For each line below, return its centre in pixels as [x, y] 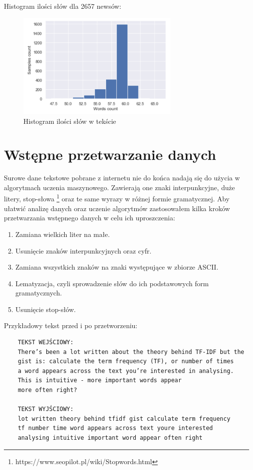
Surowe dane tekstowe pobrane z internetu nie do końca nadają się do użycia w [122, 178]
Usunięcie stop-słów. [45, 309]
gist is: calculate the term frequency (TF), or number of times [126, 362]
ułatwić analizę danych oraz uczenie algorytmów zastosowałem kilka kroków [117, 208]
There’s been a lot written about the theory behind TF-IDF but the [131, 352]
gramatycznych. [39, 293]
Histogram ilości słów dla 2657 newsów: [63, 6]
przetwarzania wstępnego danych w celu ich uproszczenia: [90, 218]
